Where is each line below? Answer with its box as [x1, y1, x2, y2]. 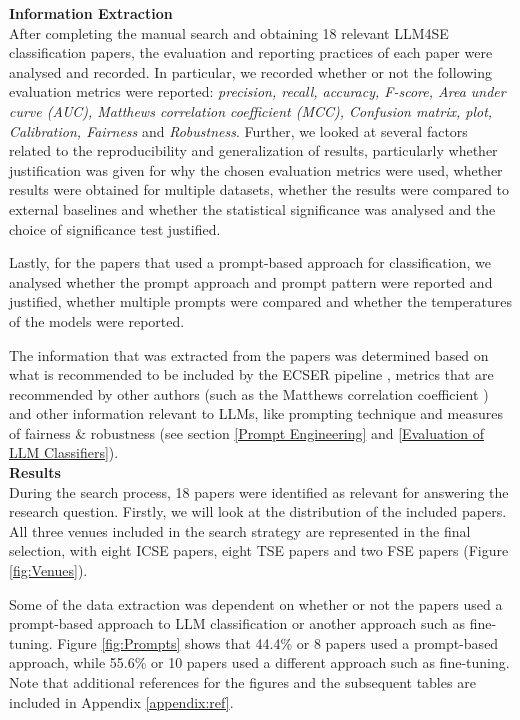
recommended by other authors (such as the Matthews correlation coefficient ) [9, 383, 489, 404]
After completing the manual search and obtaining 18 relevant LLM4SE [9, 22, 449, 43]
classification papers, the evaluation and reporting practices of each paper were [9, 42, 493, 63]
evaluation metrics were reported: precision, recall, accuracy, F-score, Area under [9, 81, 506, 102]
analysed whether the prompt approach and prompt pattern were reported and [9, 271, 493, 292]
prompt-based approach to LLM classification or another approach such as [9, 613, 465, 634]
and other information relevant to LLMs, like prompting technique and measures [9, 403, 503, 424]
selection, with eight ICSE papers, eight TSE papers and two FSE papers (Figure [9, 540, 509, 561]
